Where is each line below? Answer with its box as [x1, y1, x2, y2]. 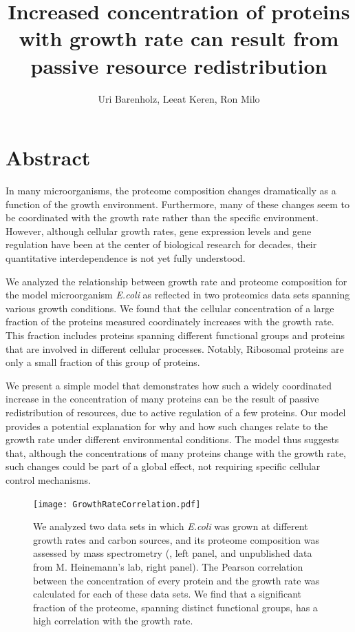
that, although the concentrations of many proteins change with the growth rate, [6, 445, 346, 460]
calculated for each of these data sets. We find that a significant [33, 587, 301, 601]
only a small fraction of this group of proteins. [6, 355, 200, 369]
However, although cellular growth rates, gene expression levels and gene [6, 223, 312, 238]
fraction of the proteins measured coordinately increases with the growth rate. [6, 314, 334, 329]
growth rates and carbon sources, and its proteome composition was [33, 532, 319, 547]
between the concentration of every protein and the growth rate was [33, 573, 320, 587]
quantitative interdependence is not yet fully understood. [6, 251, 246, 265]
